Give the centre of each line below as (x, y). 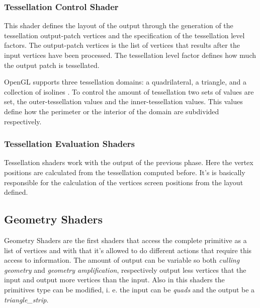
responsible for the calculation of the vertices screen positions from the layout (124, 182)
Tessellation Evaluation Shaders (70, 144)
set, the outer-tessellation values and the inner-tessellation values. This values (123, 101)
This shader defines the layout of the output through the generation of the (119, 25)
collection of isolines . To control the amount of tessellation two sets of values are (129, 91)
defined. (16, 192)
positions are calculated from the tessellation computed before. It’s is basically (125, 172)
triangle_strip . (26, 299)
